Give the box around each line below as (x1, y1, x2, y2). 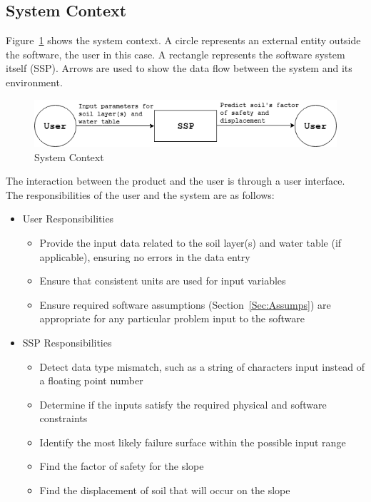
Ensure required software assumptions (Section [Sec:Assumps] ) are (39, 297, 331, 312)
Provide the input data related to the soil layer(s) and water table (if (39, 235, 342, 250)
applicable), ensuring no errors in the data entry (39, 249, 250, 264)
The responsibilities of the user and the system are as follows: (6, 187, 275, 202)
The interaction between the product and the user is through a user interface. (6, 173, 345, 188)
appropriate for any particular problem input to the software (39, 311, 305, 326)
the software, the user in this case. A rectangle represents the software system (6, 46, 345, 61)
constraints (39, 411, 88, 426)
